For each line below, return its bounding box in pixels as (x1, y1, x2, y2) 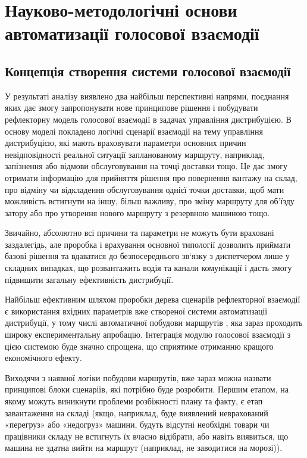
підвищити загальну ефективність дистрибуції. (5, 273, 174, 285)
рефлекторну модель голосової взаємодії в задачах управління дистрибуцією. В (5, 113, 292, 125)
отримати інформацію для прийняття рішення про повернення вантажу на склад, (5, 171, 297, 183)
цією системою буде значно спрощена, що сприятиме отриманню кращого (5, 339, 274, 352)
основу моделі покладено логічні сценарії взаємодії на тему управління (5, 124, 263, 137)
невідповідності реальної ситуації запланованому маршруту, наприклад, (5, 148, 265, 160)
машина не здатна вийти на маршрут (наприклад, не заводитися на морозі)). (5, 441, 283, 454)
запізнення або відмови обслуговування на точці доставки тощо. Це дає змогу (5, 160, 288, 172)
